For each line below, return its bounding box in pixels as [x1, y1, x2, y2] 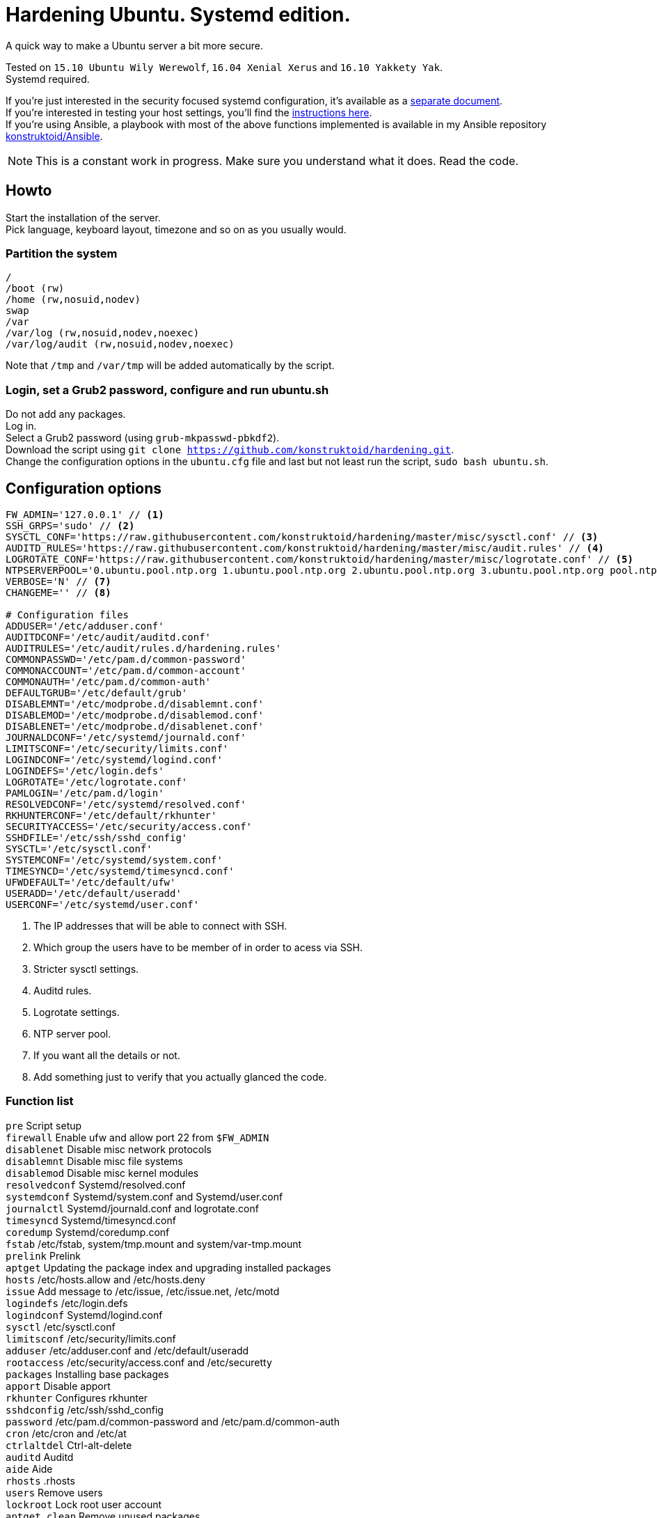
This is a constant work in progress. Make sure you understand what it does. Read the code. [35, 153, 519, 168]
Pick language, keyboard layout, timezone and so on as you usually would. [6, 223, 347, 235]
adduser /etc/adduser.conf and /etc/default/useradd [6, 1344, 249, 1356]
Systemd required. [6, 72, 90, 85]
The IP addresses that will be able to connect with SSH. [33, 919, 287, 932]
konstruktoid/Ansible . [6, 130, 103, 142]
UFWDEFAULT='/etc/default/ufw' [6, 876, 176, 888]
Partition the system [6, 246, 118, 260]
